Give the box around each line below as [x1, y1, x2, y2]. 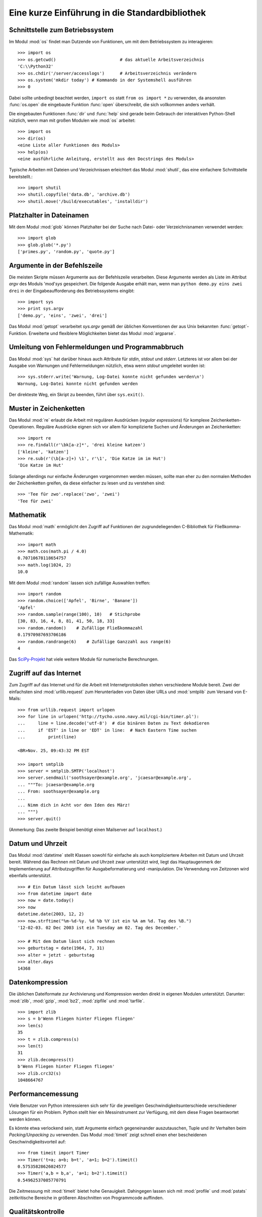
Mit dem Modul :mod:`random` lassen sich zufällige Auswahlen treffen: [9, 580, 150, 586]
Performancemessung [9, 1089, 79, 1098]
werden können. [9, 1116, 42, 1122]
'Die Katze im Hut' [17, 462, 64, 468]
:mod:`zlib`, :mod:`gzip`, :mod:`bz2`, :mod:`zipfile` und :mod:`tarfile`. [9, 998, 145, 1004]
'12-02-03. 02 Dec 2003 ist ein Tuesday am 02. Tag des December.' [17, 925, 181, 930]
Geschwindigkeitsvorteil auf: [9, 1139, 66, 1144]
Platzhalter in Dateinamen [9, 211, 89, 219]
